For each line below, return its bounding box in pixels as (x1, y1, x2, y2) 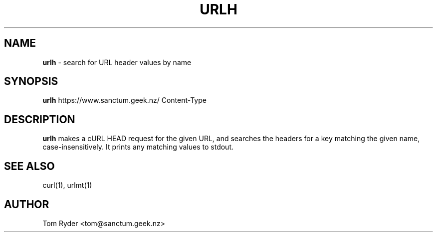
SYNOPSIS (4, 75, 58, 88)
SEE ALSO (4, 159, 55, 172)
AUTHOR (4, 198, 49, 211)
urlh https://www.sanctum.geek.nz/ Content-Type (42, 96, 207, 105)
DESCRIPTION (4, 113, 75, 126)
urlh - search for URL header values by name (42, 58, 192, 67)
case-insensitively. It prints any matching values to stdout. (42, 143, 233, 152)
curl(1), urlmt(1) (42, 181, 92, 190)
